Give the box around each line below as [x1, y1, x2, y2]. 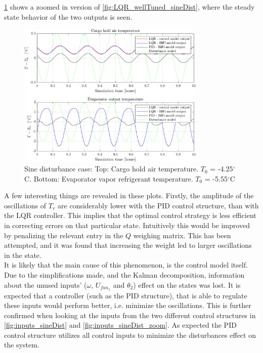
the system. [4, 339, 39, 350]
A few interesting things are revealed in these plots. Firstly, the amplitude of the [4, 190, 254, 201]
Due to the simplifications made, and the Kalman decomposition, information [4, 270, 245, 280]
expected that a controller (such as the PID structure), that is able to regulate [4, 290, 247, 300]
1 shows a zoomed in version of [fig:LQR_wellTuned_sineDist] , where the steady [4, 2, 255, 12]
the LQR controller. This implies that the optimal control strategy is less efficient [4, 210, 256, 220]
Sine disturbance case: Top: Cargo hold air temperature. [24, 163, 199, 174]
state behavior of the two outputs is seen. [4, 11, 133, 22]
